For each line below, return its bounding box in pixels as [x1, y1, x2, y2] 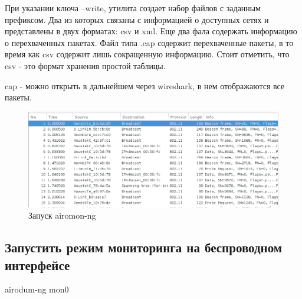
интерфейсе [5, 255, 70, 274]
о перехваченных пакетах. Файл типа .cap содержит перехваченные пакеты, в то [5, 36, 294, 48]
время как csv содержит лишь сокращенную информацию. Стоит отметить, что [5, 48, 290, 60]
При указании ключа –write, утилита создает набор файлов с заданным [5, 2, 261, 14]
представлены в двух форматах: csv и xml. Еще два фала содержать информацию [5, 25, 297, 37]
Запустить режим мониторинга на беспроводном [5, 238, 283, 256]
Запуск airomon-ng [28, 209, 96, 222]
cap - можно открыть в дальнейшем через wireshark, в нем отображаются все [5, 79, 285, 92]
